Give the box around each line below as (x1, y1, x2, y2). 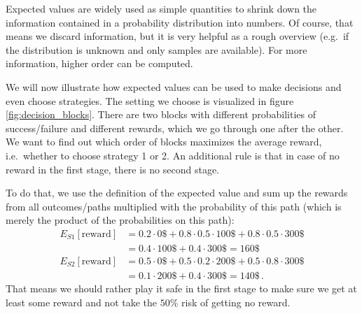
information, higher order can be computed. (6, 56, 193, 71)
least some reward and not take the (6, 294, 158, 309)
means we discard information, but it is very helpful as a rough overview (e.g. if (6, 29, 349, 43)
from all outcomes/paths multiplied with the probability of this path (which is (6, 199, 342, 213)
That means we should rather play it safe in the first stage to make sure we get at (6, 281, 357, 296)
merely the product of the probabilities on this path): (6, 213, 235, 227)
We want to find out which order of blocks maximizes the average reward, (6, 134, 322, 149)
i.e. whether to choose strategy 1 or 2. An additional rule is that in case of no (6, 148, 340, 162)
